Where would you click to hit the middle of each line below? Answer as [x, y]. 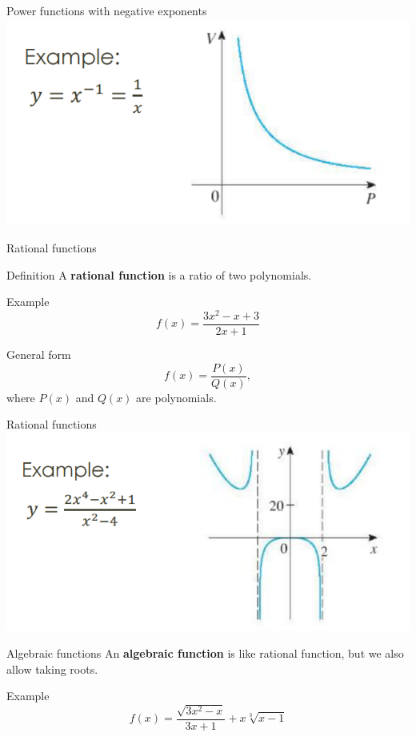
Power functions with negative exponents [107, 10]
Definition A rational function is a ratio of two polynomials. [159, 274]
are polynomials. [176, 397]
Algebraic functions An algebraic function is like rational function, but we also [205, 653]
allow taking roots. [52, 669]
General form [39, 354]
